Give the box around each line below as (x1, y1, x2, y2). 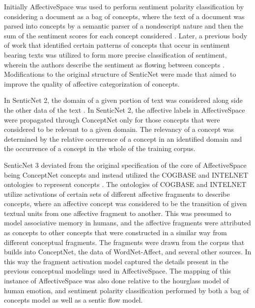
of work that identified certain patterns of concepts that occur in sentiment (4, 40, 230, 50)
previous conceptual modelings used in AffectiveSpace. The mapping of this (4, 266, 231, 276)
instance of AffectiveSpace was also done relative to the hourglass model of (4, 276, 229, 286)
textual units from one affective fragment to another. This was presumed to (4, 208, 231, 218)
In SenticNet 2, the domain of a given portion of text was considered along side (4, 95, 243, 105)
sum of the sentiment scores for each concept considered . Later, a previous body (4, 30, 248, 40)
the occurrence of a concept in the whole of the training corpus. (4, 143, 196, 154)
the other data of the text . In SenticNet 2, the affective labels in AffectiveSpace (4, 104, 245, 115)
